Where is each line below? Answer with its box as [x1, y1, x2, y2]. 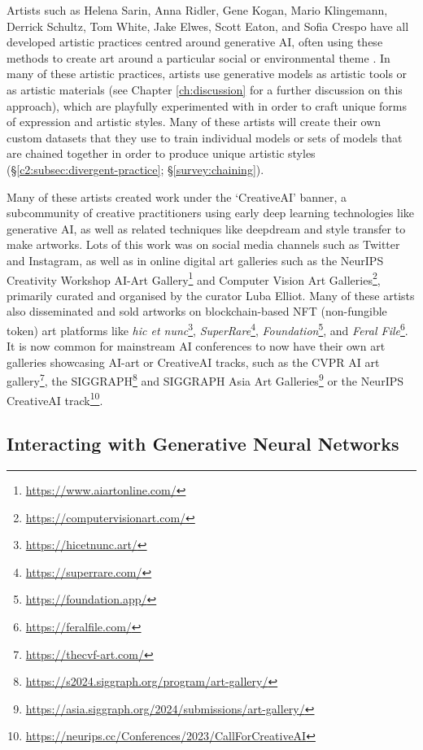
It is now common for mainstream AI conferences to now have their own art [7, 338, 386, 355]
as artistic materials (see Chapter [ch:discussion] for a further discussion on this [7, 81, 403, 98]
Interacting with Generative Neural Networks [7, 431, 399, 456]
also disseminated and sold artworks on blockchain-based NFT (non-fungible [7, 303, 387, 320]
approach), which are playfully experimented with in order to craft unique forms [7, 97, 407, 114]
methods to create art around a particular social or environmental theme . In [7, 49, 390, 66]
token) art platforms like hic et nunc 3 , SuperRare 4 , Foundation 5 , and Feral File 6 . [7, 319, 408, 338]
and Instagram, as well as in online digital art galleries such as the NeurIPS [7, 251, 384, 268]
